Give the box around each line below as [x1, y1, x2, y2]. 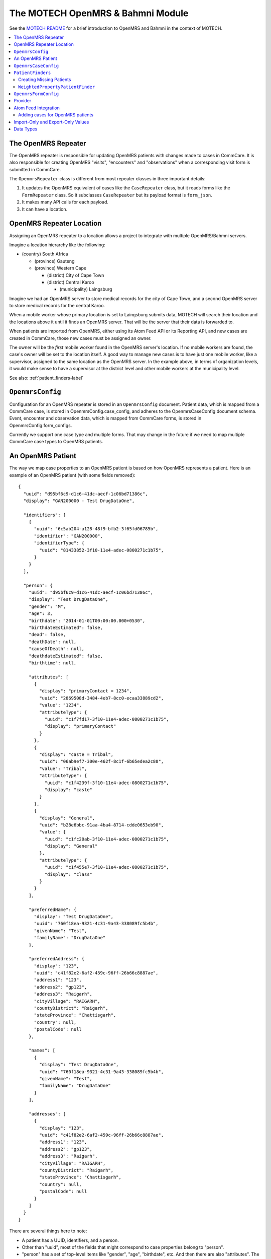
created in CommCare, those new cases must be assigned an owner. [9, 335, 152, 341]
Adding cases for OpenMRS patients [18, 112, 94, 118]
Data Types [14, 126, 38, 132]
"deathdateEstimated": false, [28, 653, 103, 659]
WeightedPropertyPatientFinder [18, 84, 95, 90]
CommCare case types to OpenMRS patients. [9, 439, 103, 445]
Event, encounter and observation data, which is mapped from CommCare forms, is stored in [9, 415, 202, 422]
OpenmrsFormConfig [14, 91, 59, 97]
